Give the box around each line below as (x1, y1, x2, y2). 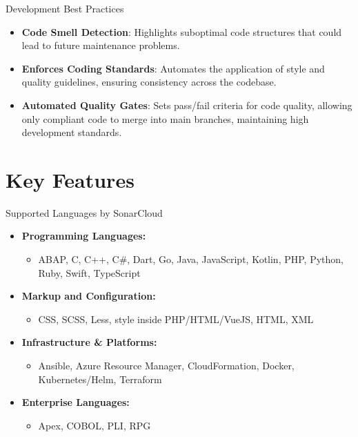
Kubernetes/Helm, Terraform (38, 371, 162, 386)
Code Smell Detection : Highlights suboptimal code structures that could (21, 24, 342, 39)
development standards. (21, 125, 122, 139)
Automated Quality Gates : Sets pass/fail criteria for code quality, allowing (21, 97, 352, 112)
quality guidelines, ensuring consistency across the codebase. (21, 75, 277, 89)
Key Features (6, 165, 135, 193)
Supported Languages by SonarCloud (6, 205, 163, 220)
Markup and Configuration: (21, 289, 156, 303)
